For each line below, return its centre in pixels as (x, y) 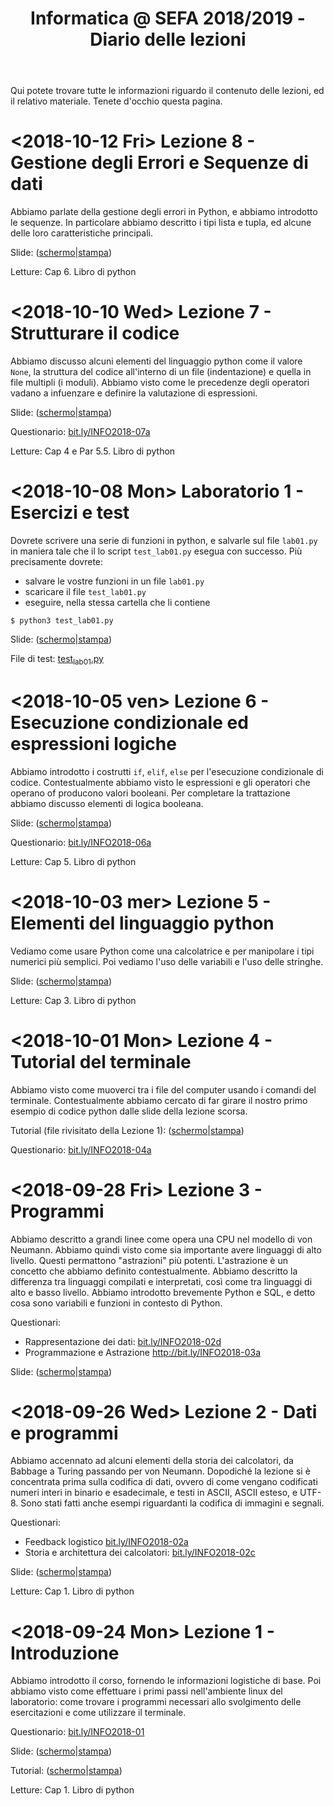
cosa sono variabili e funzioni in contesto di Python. (116, 1303)
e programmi (64, 1433)
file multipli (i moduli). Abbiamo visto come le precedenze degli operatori (160, 383)
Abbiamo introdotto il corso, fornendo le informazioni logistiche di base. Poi (166, 1681)
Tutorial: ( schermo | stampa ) (66, 1771)
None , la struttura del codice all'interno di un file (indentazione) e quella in (161, 372)
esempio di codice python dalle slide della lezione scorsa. (129, 1111)
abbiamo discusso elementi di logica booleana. (107, 803)
